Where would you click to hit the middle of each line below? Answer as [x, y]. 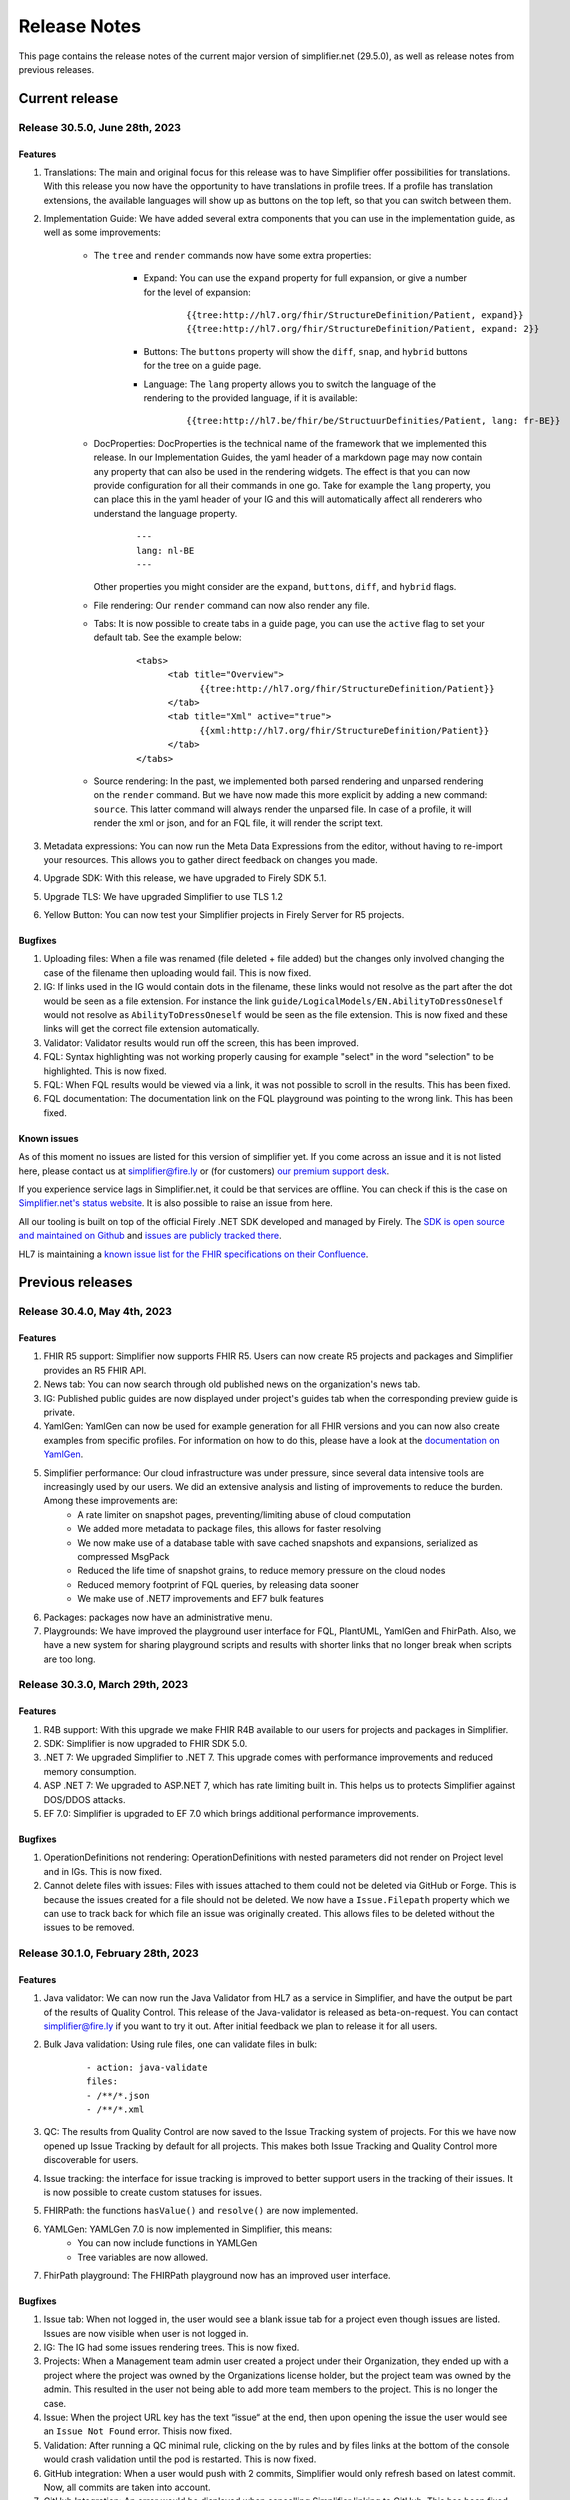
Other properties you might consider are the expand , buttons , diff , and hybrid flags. [275, 587]
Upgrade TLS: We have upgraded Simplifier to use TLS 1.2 [163, 896]
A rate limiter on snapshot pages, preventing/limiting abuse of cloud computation [244, 1514]
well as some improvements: [102, 232]
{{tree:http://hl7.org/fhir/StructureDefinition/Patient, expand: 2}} [363, 329]
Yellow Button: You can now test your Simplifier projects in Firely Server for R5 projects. [224, 915]
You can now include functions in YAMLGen [167, 2243]
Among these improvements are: [111, 1501]
